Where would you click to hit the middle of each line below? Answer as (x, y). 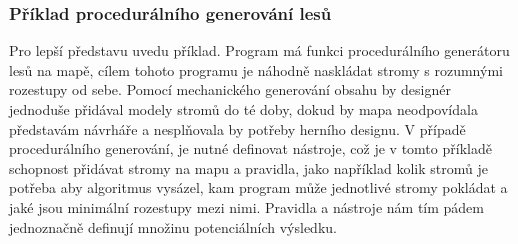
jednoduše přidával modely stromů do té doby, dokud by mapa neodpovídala (243, 109)
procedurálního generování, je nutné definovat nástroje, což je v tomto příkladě (250, 148)
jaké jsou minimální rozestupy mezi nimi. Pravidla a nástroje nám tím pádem (246, 206)
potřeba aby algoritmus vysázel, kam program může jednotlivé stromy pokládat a (258, 187)
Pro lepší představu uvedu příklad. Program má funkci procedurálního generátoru (259, 50)
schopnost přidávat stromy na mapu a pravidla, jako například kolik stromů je (248, 167)
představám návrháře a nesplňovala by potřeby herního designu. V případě (237, 128)
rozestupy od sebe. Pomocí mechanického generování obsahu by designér (230, 89)
